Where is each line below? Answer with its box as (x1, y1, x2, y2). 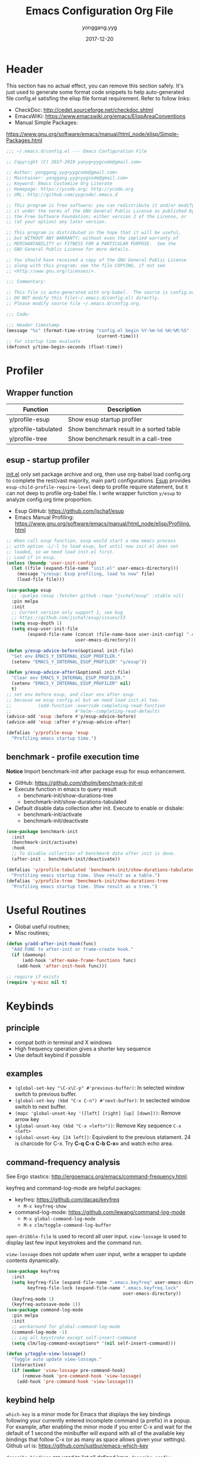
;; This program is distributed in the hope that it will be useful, (6, 230, 182, 236)
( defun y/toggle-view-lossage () (6, 1351, 86, 1357)
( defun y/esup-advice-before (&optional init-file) (6, 648, 134, 654)
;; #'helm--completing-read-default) (6, 708, 161, 714)
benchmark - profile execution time (6, 752, 140, 762)
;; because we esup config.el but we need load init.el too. (6, 697, 161, 703)
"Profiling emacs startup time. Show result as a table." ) (11, 872, 161, 878)
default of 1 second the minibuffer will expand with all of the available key (6, 1430, 185, 1437)
